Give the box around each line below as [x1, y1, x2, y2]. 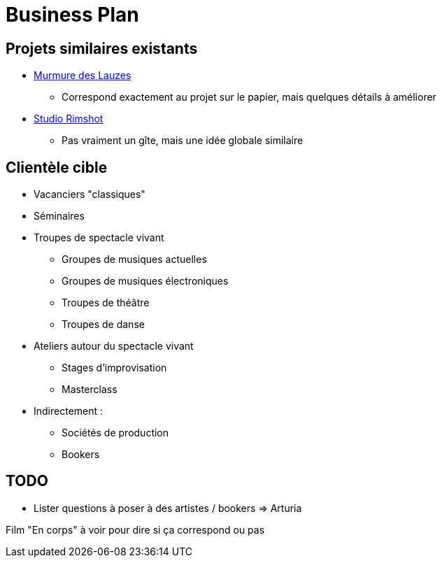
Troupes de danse [62, 318, 145, 331]
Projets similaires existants [6, 39, 198, 57]
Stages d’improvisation [62, 362, 167, 374]
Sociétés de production [62, 427, 169, 439]
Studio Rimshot [34, 113, 104, 125]
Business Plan [6, 3, 139, 27]
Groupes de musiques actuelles [62, 253, 207, 266]
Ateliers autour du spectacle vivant [34, 340, 194, 352]
